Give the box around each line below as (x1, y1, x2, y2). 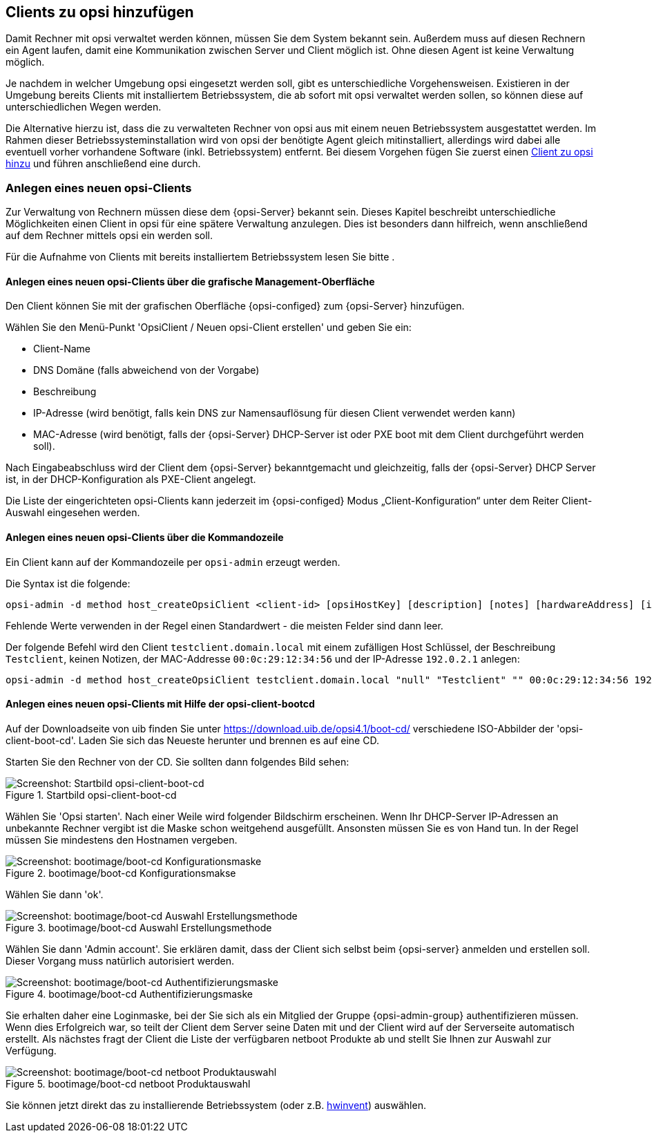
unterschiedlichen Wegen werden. (6, 101, 162, 113)
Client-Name (33, 343, 91, 355)
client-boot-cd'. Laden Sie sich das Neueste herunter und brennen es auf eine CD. (6, 734, 379, 746)
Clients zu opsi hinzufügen (6, 3, 194, 21)
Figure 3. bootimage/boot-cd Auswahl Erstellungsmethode (6, 921, 272, 933)
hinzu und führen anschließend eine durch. (6, 158, 201, 170)
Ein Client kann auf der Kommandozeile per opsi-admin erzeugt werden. (6, 556, 341, 568)
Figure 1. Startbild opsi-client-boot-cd (6, 788, 177, 801)
